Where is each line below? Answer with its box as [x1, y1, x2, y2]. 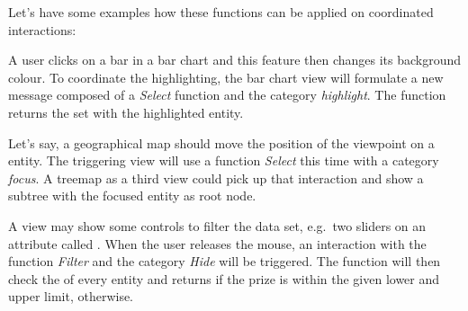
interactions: [8, 20, 76, 39]
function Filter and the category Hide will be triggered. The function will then [8, 252, 441, 271]
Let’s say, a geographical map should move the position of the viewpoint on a [8, 133, 435, 152]
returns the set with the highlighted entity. [8, 102, 244, 121]
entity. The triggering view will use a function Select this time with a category [8, 151, 439, 170]
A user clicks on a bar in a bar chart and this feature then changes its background [8, 50, 462, 69]
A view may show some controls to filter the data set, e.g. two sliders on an [8, 216, 427, 235]
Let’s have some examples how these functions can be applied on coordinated [8, 3, 434, 21]
